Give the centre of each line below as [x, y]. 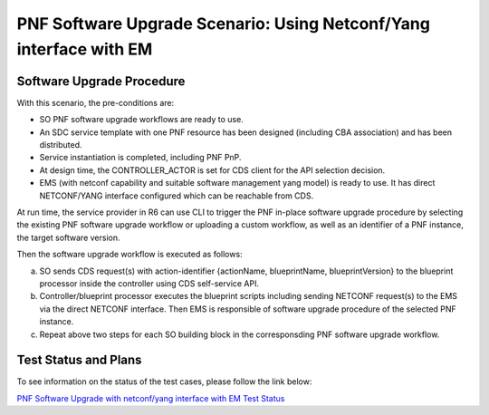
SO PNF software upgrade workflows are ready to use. [141, 120]
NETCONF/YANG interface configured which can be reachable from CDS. [177, 196]
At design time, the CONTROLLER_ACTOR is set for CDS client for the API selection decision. [212, 170]
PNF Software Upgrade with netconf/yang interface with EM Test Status [151, 398]
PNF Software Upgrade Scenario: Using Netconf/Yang [223, 24]
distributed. [61, 145]
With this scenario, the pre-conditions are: [96, 102]
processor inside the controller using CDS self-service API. [149, 283]
